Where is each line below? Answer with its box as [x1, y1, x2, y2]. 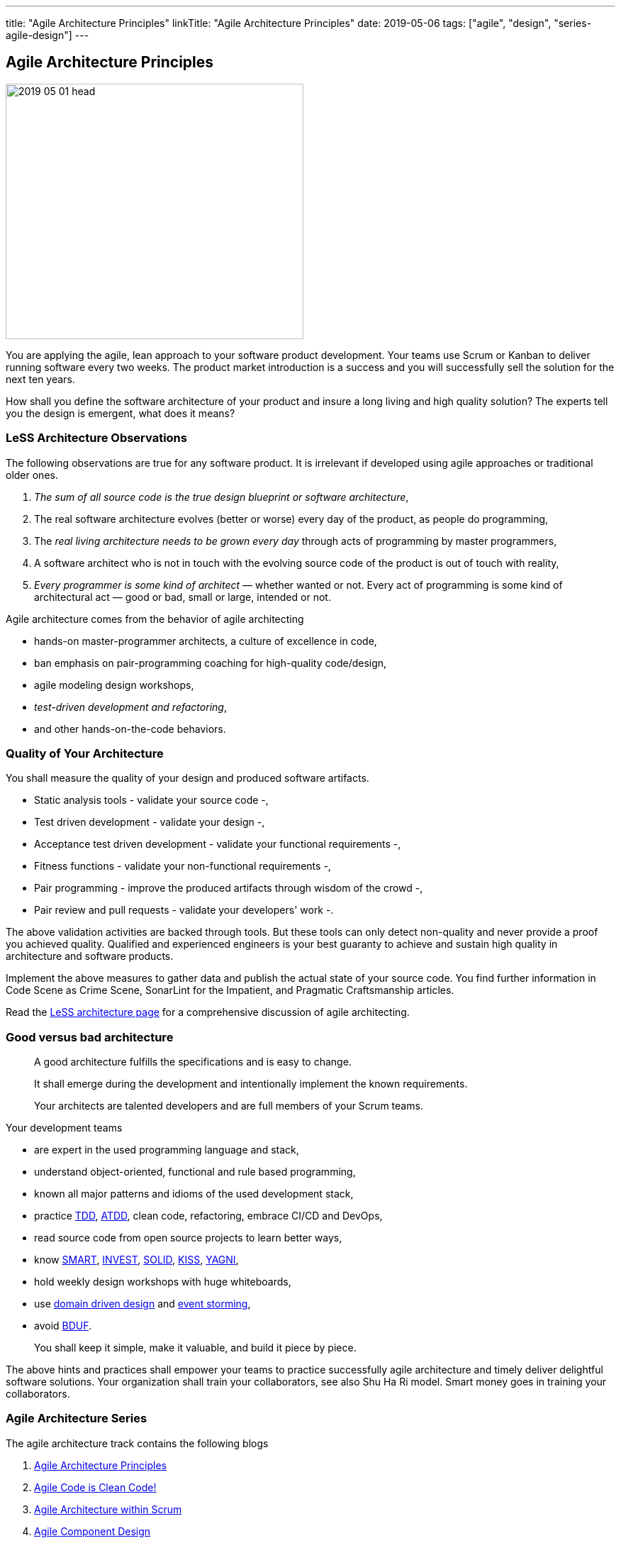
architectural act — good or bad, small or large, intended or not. [34, 590, 331, 603]
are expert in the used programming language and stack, [34, 1144, 299, 1156]
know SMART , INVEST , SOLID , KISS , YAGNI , [34, 1254, 239, 1266]
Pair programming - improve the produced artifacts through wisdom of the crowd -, [34, 882, 423, 895]
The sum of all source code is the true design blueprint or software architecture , [34, 490, 409, 503]
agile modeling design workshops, [34, 678, 194, 691]
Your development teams [6, 1122, 123, 1134]
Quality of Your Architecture [6, 746, 164, 761]
